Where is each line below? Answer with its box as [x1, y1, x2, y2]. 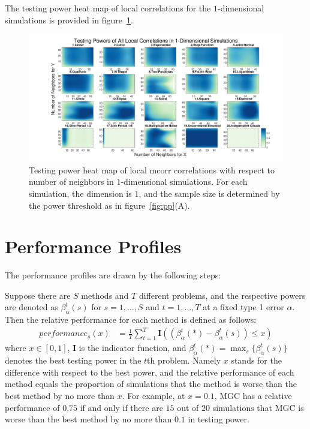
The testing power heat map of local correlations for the [5, 2, 211, 14]
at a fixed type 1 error [203, 301, 284, 313]
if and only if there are [80, 401, 163, 413]
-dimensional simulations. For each [121, 175, 248, 188]
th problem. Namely [147, 354, 221, 367]
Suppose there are [5, 289, 71, 301]
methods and [81, 289, 129, 301]
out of [177, 401, 199, 413]
